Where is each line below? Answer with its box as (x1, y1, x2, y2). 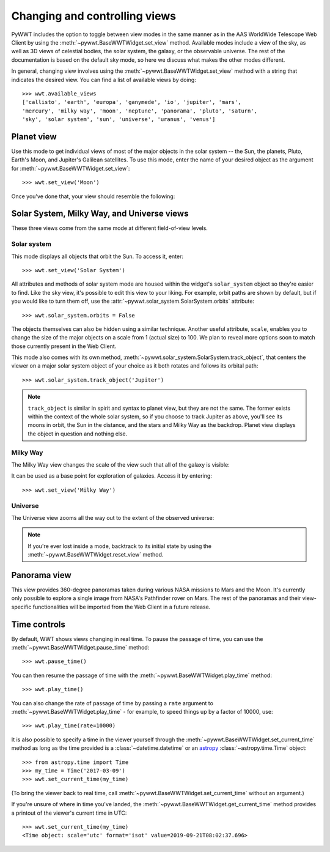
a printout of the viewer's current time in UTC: (11, 809, 127, 817)
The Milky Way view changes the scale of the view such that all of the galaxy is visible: (11, 461, 230, 468)
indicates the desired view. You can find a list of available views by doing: (11, 76, 197, 83)
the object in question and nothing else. (28, 430, 128, 437)
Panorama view (11, 569, 71, 580)
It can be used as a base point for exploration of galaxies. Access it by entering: (11, 472, 212, 480)
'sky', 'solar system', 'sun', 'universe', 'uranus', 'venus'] (22, 116, 216, 123)
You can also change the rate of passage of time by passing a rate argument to (11, 699, 214, 706)
